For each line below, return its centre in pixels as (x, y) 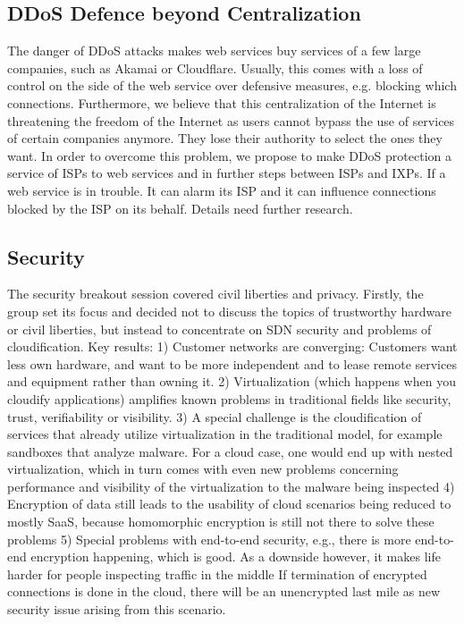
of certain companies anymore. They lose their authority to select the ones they (225, 138)
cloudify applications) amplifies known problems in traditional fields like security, (229, 398)
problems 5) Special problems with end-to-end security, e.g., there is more (209, 539)
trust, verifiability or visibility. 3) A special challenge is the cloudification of (215, 416)
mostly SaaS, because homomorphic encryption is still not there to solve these (221, 522)
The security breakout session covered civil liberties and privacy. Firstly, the (215, 294)
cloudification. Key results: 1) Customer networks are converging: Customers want (232, 346)
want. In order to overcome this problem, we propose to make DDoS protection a (229, 155)
